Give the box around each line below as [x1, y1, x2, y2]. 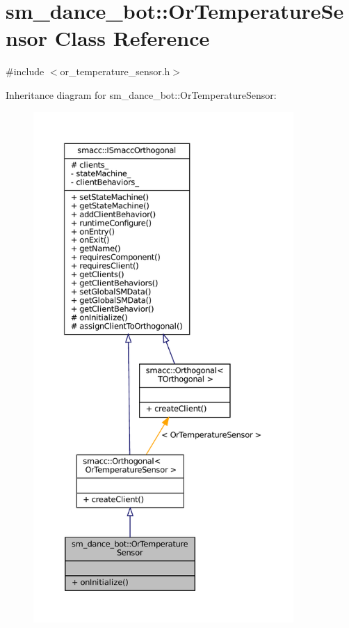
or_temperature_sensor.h [60, 64, 170, 79]
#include [6, 64, 44, 79]
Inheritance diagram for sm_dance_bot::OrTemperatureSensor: [6, 87, 277, 102]
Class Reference [54, 24, 210, 52]
